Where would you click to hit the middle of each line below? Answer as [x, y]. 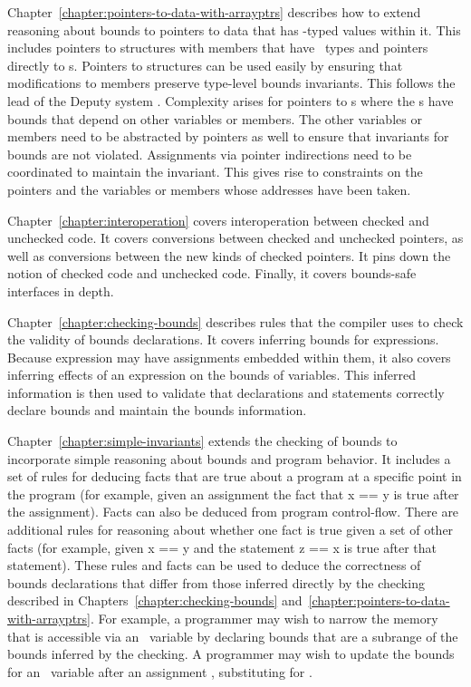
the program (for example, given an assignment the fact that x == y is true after [233, 493]
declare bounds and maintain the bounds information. [157, 410]
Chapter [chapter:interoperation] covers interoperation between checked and [218, 220]
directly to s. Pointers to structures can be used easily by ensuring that [205, 65]
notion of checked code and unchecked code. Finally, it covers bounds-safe [212, 273]
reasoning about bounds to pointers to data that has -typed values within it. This [234, 29]
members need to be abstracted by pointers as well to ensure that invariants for [228, 136]
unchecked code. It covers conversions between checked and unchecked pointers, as [235, 238]
